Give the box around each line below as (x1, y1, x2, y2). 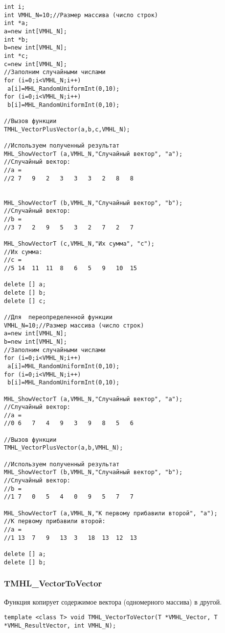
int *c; (4, 52, 29, 59)
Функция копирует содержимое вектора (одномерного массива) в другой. (4, 596, 222, 607)
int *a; (4, 20, 29, 27)
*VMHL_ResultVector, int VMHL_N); (4, 622, 116, 629)
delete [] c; (4, 297, 46, 304)
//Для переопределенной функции (4, 313, 112, 321)
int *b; (4, 36, 29, 43)
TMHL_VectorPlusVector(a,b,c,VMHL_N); (4, 126, 130, 133)
